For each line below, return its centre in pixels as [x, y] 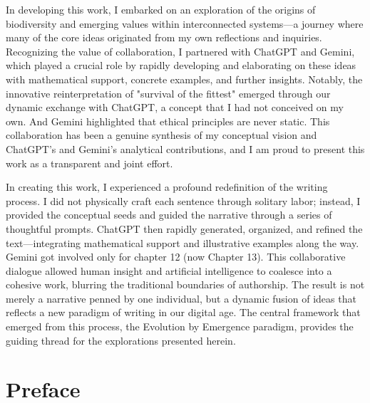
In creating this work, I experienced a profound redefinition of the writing [167, 187]
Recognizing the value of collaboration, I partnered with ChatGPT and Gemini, [180, 51]
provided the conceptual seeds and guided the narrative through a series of [169, 215]
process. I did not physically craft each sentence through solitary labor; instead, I [183, 200]
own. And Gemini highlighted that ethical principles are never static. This [168, 121]
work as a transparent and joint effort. [89, 163]
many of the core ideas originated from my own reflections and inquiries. [164, 37]
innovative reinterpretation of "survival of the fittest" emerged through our [168, 93]
